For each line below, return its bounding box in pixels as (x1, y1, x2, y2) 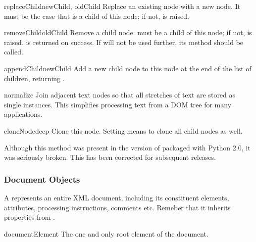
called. (4, 47, 23, 57)
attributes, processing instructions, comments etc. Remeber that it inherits (4, 202, 231, 212)
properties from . (4, 212, 55, 222)
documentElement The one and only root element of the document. (4, 228, 208, 239)
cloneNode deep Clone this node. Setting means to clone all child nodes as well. (4, 125, 243, 136)
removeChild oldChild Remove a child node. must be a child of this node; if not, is (4, 27, 252, 38)
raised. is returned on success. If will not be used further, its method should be (4, 37, 244, 47)
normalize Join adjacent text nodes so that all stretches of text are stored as (4, 90, 236, 100)
